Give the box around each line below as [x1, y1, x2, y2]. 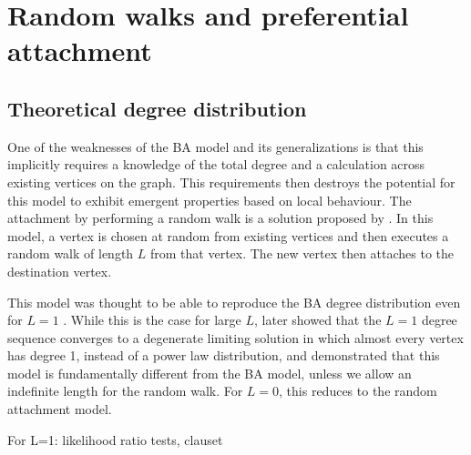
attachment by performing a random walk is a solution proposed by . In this [7, 208, 434, 227]
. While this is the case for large [63, 310, 241, 329]
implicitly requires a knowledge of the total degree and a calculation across [7, 155, 425, 174]
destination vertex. [7, 261, 112, 280]
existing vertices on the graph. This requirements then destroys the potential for [7, 172, 456, 191]
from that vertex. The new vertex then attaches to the [149, 244, 455, 263]
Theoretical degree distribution [7, 94, 307, 122]
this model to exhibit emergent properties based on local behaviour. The [7, 190, 412, 209]
